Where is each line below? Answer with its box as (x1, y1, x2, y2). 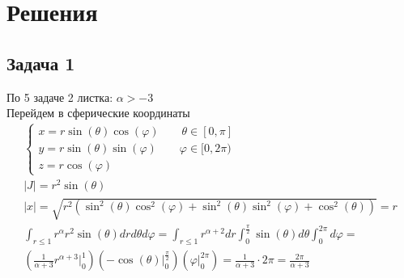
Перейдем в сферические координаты (6, 104, 190, 121)
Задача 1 (6, 50, 75, 75)
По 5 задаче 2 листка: (6, 88, 113, 105)
